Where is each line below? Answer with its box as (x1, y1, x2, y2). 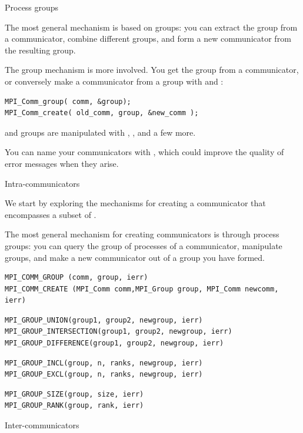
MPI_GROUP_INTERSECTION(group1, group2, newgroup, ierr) (5, 327, 232, 336)
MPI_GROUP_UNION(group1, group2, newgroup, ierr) (5, 315, 203, 324)
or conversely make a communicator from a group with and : (5, 75, 224, 87)
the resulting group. (5, 43, 76, 56)
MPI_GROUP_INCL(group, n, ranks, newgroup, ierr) (5, 358, 203, 367)
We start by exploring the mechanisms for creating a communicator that (5, 197, 266, 209)
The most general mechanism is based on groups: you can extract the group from (5, 21, 298, 33)
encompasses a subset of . (5, 208, 96, 220)
